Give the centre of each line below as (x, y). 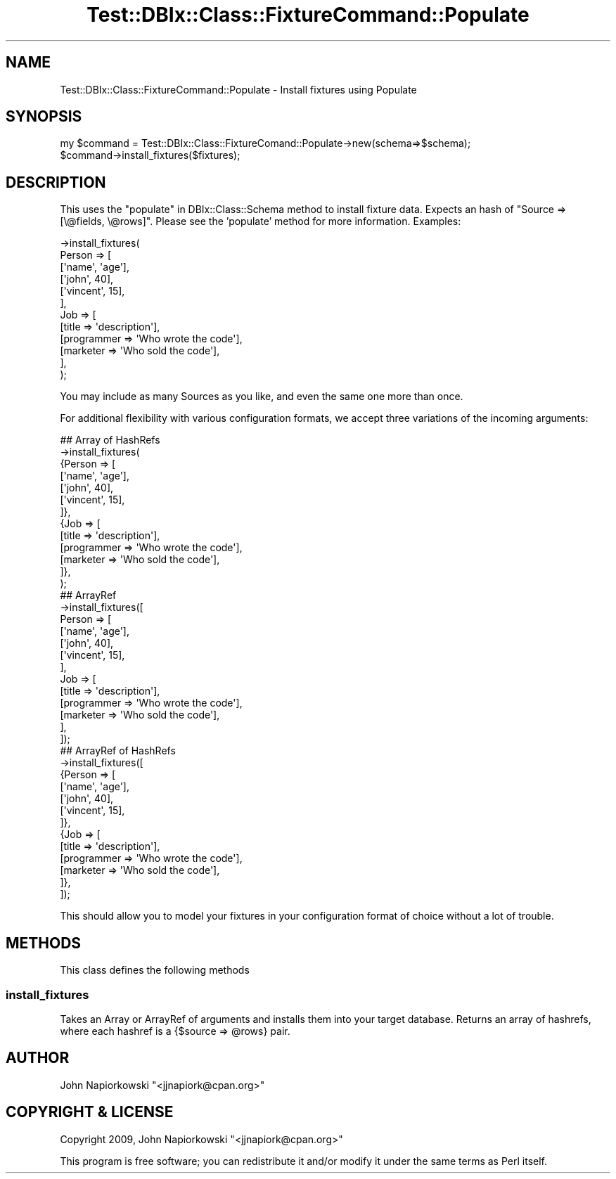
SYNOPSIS (44, 117)
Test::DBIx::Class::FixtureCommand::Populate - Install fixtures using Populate (238, 89)
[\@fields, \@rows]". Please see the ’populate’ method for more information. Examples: (261, 221)
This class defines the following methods (155, 970)
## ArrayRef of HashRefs (118, 751)
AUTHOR (38, 1058)
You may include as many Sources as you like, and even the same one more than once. (262, 397)
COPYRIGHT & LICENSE (90, 1112)
